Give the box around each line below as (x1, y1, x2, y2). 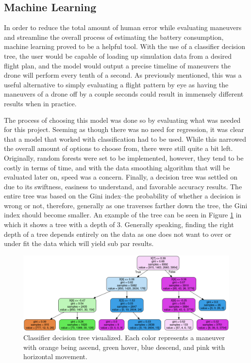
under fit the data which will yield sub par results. (4, 238, 154, 248)
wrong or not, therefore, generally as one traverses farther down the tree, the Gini (4, 200, 248, 210)
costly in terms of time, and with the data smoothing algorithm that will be (4, 162, 230, 172)
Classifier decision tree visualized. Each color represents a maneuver (23, 332, 225, 343)
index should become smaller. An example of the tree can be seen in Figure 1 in (4, 210, 242, 220)
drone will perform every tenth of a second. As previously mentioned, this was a (4, 70, 242, 80)
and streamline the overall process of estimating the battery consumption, (4, 32, 224, 42)
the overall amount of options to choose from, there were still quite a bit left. (4, 143, 233, 153)
